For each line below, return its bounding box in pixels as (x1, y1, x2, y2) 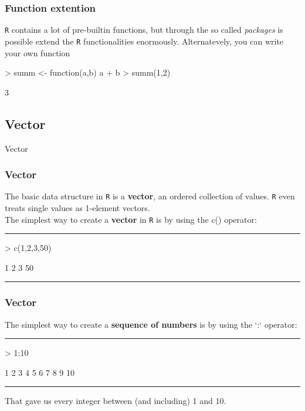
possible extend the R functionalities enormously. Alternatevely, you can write (5, 35, 284, 47)
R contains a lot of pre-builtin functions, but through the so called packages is (5, 23, 283, 36)
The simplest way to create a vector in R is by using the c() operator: (5, 213, 257, 225)
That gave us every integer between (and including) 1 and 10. (5, 395, 226, 407)
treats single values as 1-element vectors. (5, 201, 150, 213)
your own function (5, 46, 70, 59)
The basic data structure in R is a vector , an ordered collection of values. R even (5, 190, 295, 202)
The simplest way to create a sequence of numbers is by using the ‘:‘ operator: (5, 318, 297, 330)
